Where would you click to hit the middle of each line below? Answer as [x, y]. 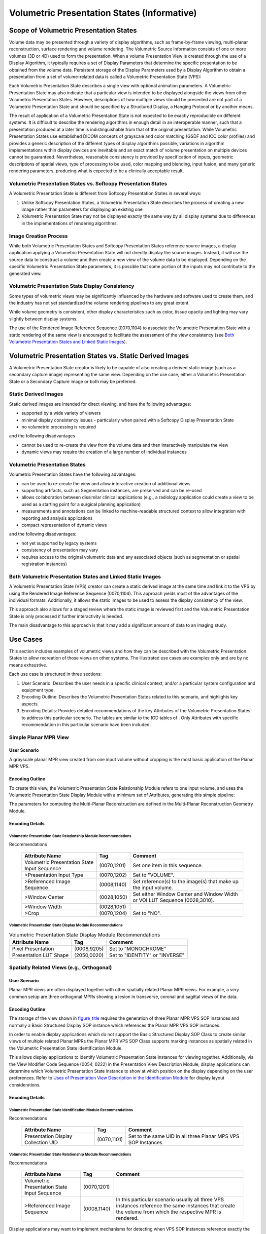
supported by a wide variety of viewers [61, 413]
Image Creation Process [38, 236]
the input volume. [153, 887]
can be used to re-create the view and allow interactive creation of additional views [106, 483]
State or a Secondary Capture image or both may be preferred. [73, 381]
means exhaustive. [28, 665]
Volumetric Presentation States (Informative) [103, 13]
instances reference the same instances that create [176, 1205]
